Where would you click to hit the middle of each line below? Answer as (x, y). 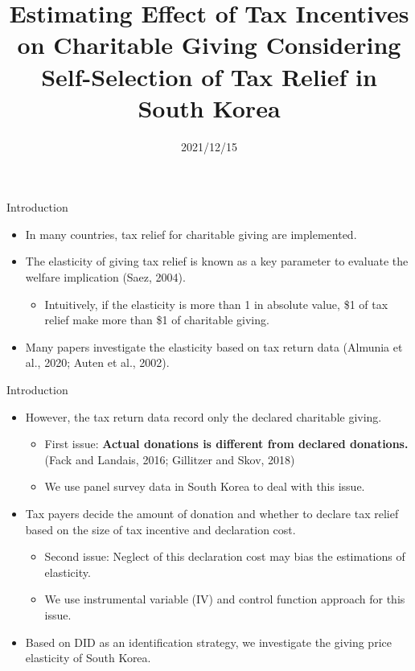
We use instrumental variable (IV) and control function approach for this (225, 599)
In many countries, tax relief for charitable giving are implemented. (191, 234)
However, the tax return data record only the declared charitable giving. (203, 416)
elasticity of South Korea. (88, 658)
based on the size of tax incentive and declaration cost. (160, 529)
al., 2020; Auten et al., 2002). (97, 362)
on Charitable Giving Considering (209, 45)
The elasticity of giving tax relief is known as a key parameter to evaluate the (217, 261)
